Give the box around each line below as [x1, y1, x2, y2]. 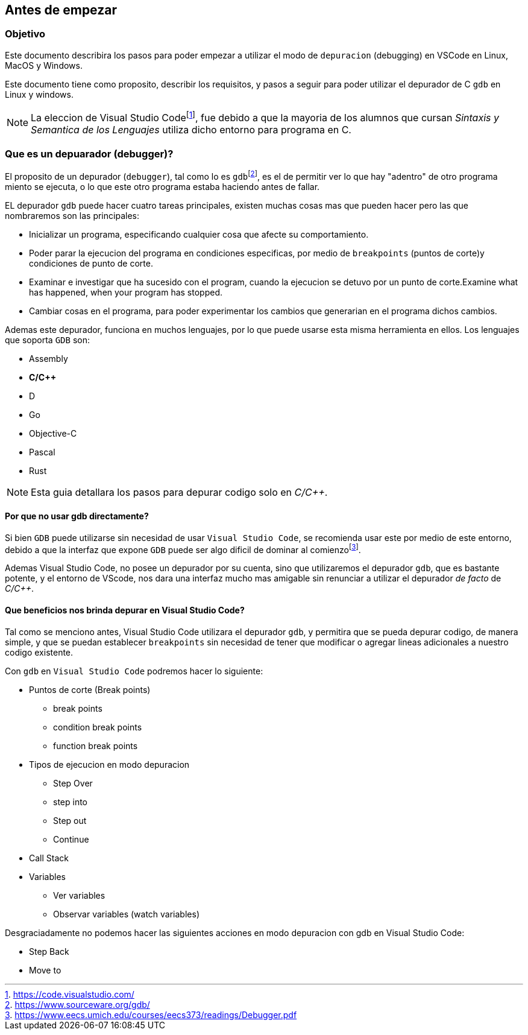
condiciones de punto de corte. [29, 258, 153, 268]
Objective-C [29, 428, 77, 438]
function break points [53, 740, 138, 751]
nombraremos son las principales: [5, 210, 139, 221]
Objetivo [5, 28, 46, 40]
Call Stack [29, 852, 69, 863]
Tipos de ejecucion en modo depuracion [29, 759, 190, 770]
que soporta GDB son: [5, 334, 90, 345]
